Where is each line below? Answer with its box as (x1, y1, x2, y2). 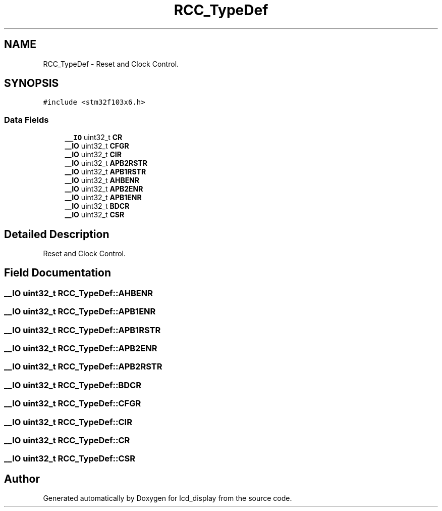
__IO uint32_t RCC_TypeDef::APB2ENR (4, 343, 157, 353)
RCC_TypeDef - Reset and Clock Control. (43, 59, 179, 68)
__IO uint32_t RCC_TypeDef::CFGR (4, 398, 141, 409)
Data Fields (4, 114, 49, 125)
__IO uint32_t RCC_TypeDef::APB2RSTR (4, 361, 162, 372)
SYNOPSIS (4, 77, 59, 90)
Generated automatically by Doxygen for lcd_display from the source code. (43, 494, 292, 503)
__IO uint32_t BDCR (65, 202, 130, 211)
